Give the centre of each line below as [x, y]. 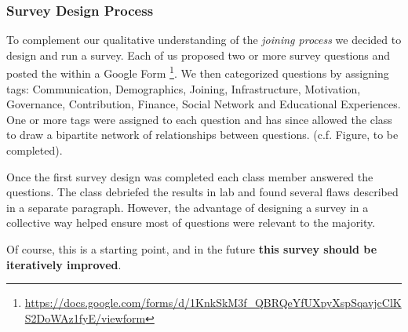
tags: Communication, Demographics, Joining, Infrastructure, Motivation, [184, 88]
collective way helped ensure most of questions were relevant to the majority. [191, 223]
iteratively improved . [64, 264]
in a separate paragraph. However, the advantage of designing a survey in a [188, 207]
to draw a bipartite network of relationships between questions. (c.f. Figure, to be [202, 135]
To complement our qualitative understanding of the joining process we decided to [204, 40]
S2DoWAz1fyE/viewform [85, 317]
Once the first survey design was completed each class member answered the [190, 176]
